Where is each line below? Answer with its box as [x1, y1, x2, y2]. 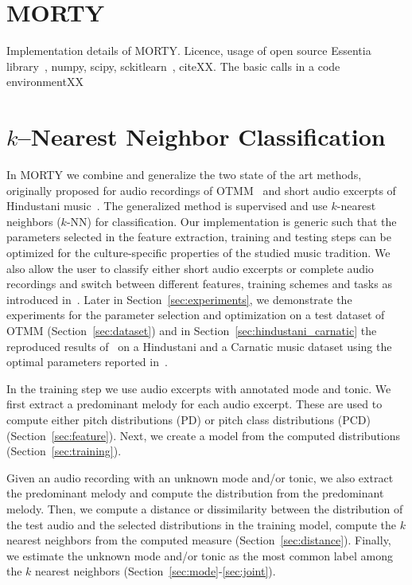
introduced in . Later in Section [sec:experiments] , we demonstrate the [6, 291, 352, 307]
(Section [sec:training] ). [6, 443, 122, 459]
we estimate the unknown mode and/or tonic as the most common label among [6, 547, 393, 564]
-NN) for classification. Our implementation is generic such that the [66, 213, 397, 229]
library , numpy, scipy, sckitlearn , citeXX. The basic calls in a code [6, 57, 340, 74]
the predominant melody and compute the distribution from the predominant [6, 485, 384, 501]
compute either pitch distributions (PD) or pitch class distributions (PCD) [6, 411, 371, 427]
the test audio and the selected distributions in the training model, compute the [6, 516, 397, 532]
